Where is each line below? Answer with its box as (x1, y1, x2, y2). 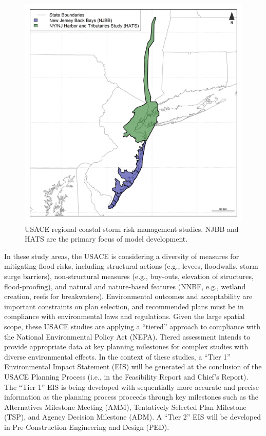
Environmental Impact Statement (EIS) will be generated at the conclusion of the (4, 361, 262, 372)
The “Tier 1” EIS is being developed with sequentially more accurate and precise (4, 381, 259, 392)
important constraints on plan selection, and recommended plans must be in (4, 301, 244, 311)
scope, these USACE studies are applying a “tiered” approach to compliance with (4, 321, 261, 331)
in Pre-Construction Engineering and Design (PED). (4, 421, 169, 432)
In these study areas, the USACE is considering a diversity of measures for (4, 250, 239, 261)
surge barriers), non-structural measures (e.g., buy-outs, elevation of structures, (4, 270, 254, 281)
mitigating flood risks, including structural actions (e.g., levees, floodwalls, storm (4, 261, 258, 271)
